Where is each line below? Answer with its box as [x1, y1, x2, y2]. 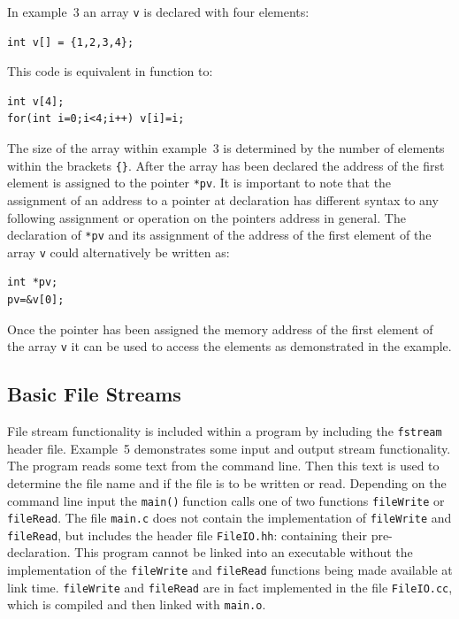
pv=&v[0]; [7, 294, 65, 307]
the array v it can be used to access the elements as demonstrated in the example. [7, 337, 452, 355]
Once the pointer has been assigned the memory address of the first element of [7, 319, 433, 338]
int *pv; [7, 276, 58, 289]
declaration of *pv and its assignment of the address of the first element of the [7, 225, 432, 244]
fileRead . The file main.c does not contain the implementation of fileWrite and [7, 508, 452, 527]
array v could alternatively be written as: [7, 242, 230, 261]
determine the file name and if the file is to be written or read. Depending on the [7, 473, 447, 492]
